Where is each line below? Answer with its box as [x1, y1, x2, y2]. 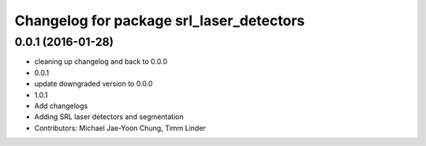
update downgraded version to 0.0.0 [34, 79, 153, 88]
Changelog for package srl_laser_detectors [14, 12, 305, 29]
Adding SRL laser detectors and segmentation [34, 112, 185, 122]
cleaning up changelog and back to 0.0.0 [34, 57, 168, 66]
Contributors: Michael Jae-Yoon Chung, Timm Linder [34, 123, 207, 133]
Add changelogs [34, 101, 88, 110]
